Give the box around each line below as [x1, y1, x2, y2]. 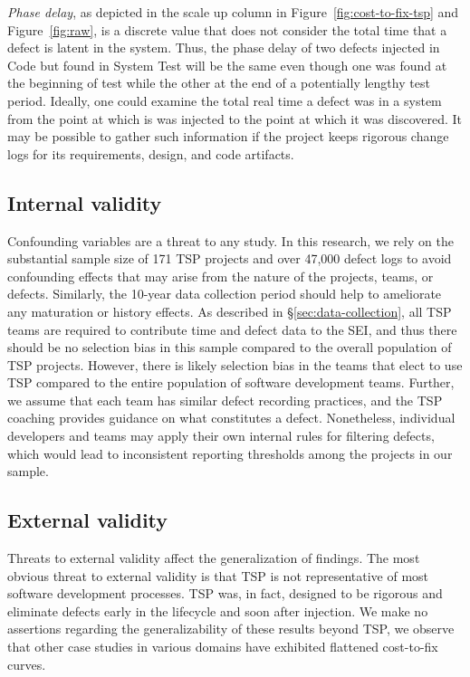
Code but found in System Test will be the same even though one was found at [7, 55, 447, 74]
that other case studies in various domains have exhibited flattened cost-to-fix [7, 637, 438, 656]
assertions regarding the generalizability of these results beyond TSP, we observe [7, 619, 455, 638]
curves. [7, 654, 46, 673]
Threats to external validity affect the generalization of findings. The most [7, 548, 420, 567]
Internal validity [7, 188, 162, 216]
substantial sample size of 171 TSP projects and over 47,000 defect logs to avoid [7, 249, 452, 268]
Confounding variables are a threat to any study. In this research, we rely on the [7, 231, 454, 250]
